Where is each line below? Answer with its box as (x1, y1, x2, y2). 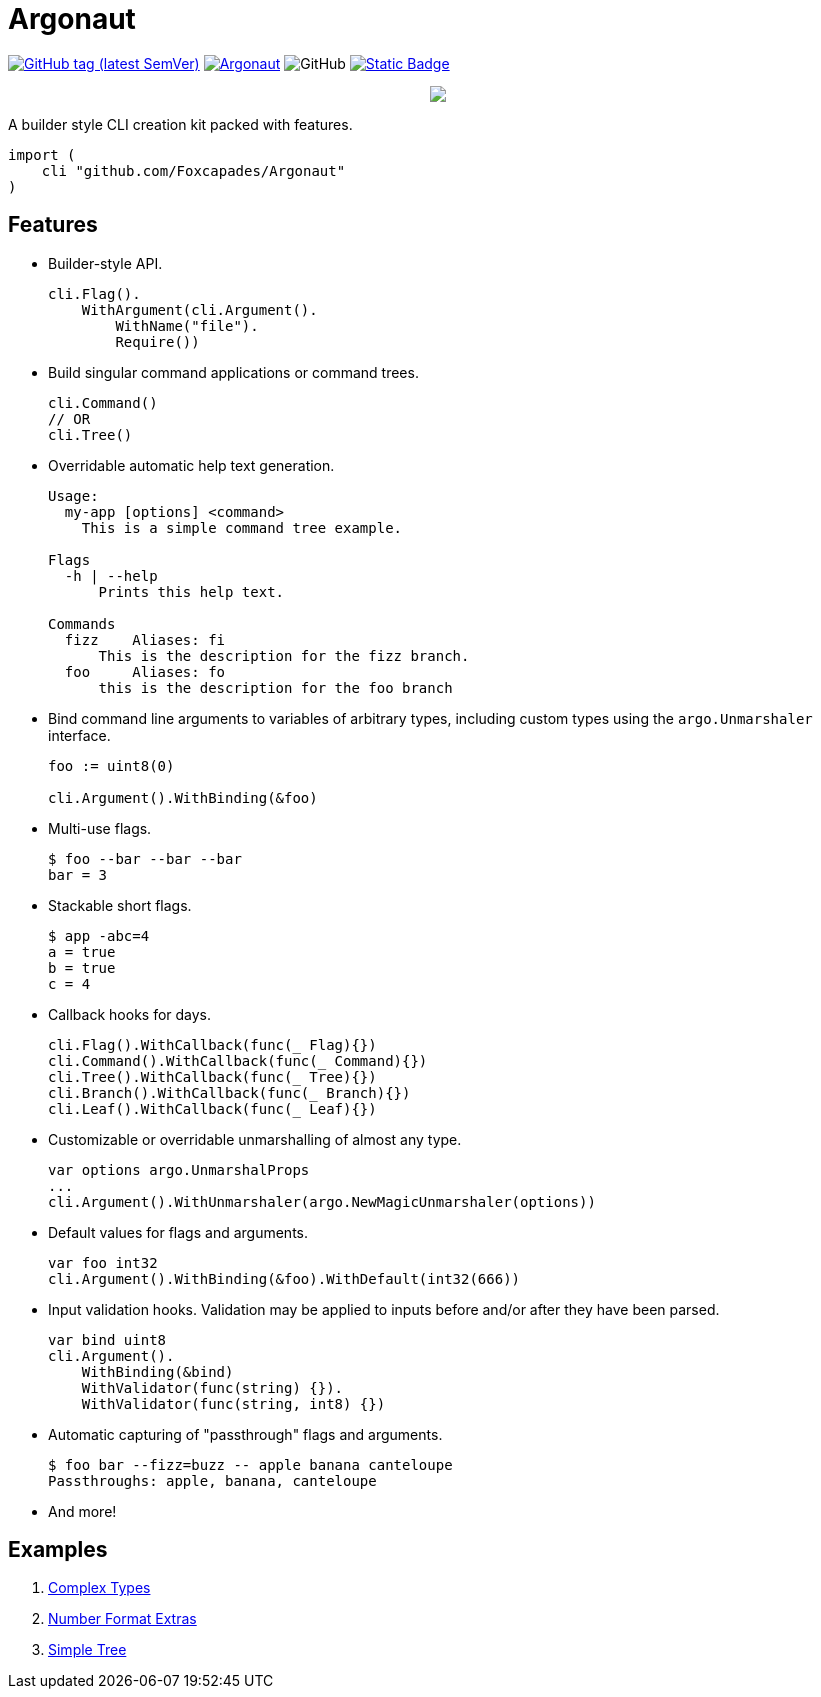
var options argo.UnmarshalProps (48, 1161, 310, 1178)
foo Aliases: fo (64, 663, 226, 680)
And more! (48, 1502, 117, 1520)
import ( (8, 146, 76, 163)
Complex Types (48, 1579, 151, 1597)
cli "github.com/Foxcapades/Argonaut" (41, 162, 346, 179)
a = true (48, 943, 116, 960)
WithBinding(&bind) (81, 1363, 234, 1380)
